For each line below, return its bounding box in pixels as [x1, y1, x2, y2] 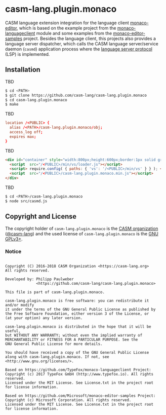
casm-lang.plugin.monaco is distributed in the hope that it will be [5, 324, 152, 329]
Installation [5, 66, 41, 74]
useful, [5, 328, 21, 334]
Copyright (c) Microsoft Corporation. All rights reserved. [5, 397, 132, 403]
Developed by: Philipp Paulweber [5, 276, 74, 282]
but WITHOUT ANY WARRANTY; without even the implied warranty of [5, 333, 142, 338]
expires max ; [9, 134, 37, 139]
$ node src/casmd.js [5, 198, 48, 203]
